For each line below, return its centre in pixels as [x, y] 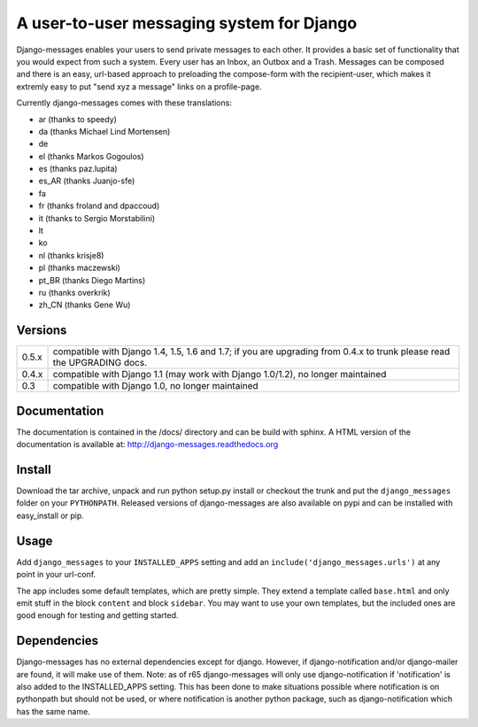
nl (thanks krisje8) [71, 255]
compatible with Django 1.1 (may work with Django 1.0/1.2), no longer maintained [220, 375]
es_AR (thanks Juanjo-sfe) [87, 181]
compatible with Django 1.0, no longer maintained [155, 386]
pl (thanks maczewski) [80, 268]
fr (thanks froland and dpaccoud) [99, 206]
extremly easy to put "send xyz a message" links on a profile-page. [139, 86]
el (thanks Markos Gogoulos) [92, 156]
